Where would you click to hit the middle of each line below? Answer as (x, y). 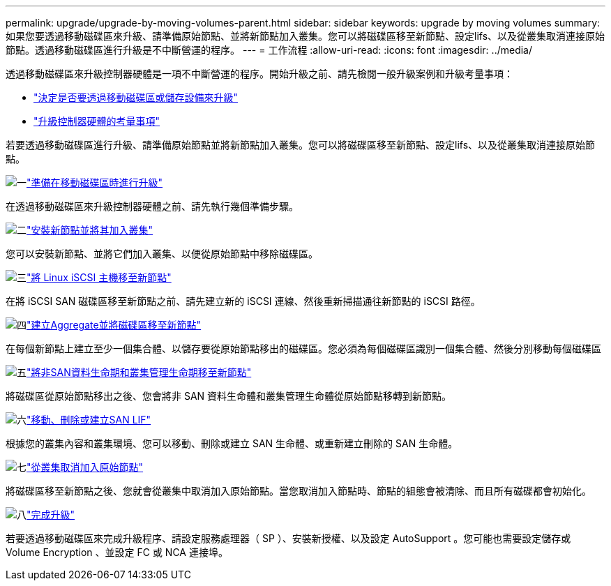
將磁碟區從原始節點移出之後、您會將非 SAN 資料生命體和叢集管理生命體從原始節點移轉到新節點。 (229, 396)
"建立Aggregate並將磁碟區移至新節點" (114, 325)
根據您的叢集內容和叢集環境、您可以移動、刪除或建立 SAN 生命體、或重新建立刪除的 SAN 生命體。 (232, 443)
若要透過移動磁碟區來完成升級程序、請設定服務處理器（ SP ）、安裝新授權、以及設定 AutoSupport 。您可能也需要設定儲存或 (288, 538)
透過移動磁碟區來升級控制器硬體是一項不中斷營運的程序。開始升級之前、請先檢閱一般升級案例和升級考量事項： (259, 74)
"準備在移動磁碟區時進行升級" (95, 182)
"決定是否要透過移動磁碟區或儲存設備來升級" (136, 97)
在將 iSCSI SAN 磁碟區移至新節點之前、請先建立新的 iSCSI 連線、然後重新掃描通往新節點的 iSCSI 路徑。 (243, 301)
